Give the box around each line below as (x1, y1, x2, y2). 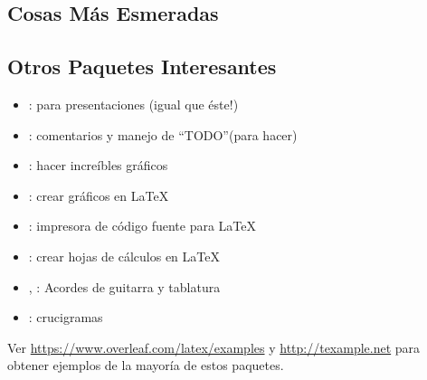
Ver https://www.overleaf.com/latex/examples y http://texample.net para (7, 337, 421, 356)
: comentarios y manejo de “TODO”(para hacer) (28, 125, 298, 144)
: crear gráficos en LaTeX (28, 185, 169, 204)
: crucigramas (28, 308, 103, 327)
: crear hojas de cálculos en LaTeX (28, 246, 220, 265)
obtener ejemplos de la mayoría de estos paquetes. (7, 356, 284, 375)
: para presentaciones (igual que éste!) (28, 94, 239, 113)
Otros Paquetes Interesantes (7, 52, 277, 81)
